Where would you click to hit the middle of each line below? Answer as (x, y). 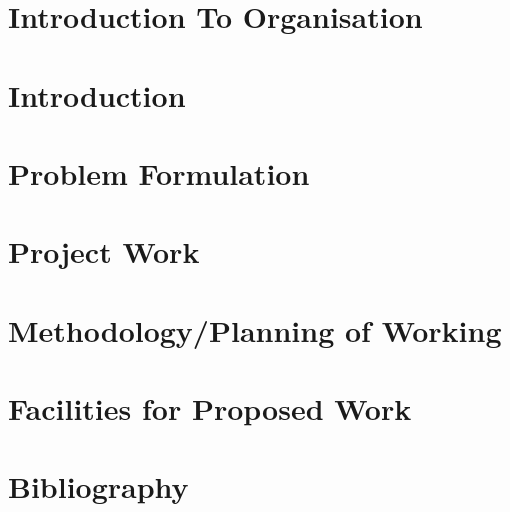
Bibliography (98, 486)
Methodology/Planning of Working (255, 329)
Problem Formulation (159, 172)
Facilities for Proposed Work (210, 408)
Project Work (104, 251)
